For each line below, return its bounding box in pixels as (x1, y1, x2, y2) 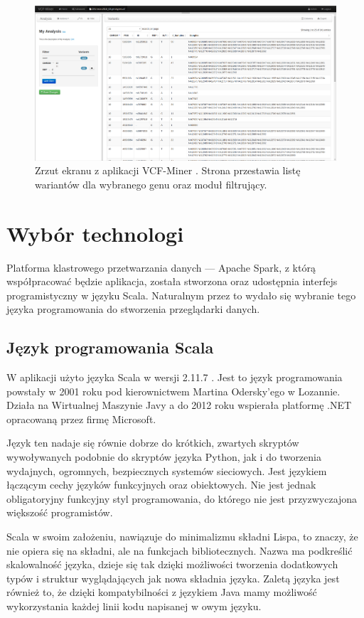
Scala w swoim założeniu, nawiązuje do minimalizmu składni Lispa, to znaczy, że (6, 529, 358, 544)
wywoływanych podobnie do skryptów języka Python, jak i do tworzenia (6, 449, 321, 464)
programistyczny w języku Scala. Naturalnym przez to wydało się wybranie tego (6, 287, 356, 302)
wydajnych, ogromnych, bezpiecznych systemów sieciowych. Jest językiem (6, 463, 327, 478)
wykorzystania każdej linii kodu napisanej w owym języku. (6, 598, 262, 613)
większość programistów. (6, 505, 113, 520)
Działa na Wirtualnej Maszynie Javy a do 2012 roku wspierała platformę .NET (6, 398, 352, 412)
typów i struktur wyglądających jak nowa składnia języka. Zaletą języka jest (6, 570, 340, 585)
